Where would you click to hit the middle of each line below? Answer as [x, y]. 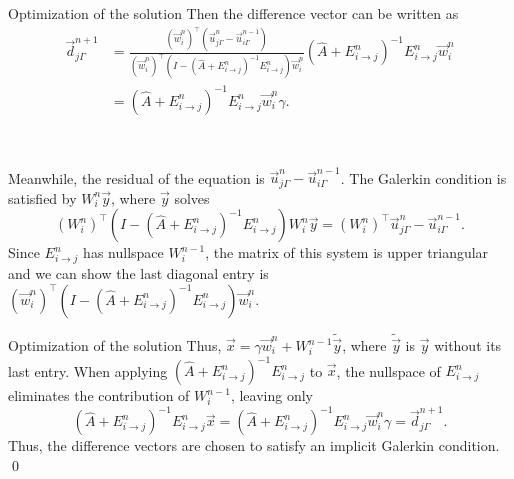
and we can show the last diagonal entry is [138, 273]
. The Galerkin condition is [423, 177]
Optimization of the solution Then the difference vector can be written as [233, 13]
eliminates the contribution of [99, 395]
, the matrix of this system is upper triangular [347, 252]
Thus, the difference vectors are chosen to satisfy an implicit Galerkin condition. [254, 445]
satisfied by [42, 197]
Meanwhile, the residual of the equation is [136, 177]
